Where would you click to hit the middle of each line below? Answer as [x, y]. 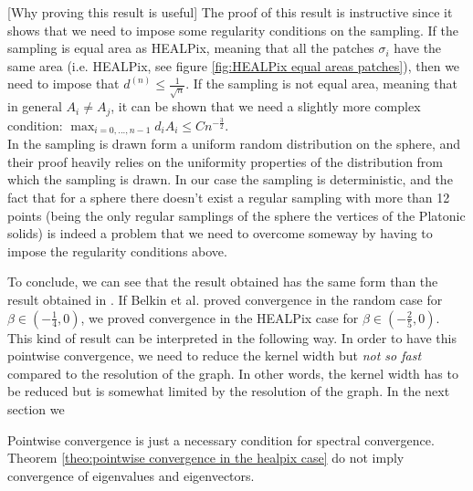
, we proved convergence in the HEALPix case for [220, 317]
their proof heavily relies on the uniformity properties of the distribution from [226, 161]
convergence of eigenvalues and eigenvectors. [131, 475]
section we [36, 408]
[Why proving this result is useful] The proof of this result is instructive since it [230, 12]
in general [35, 106]
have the [418, 48]
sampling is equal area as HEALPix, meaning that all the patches [191, 48]
